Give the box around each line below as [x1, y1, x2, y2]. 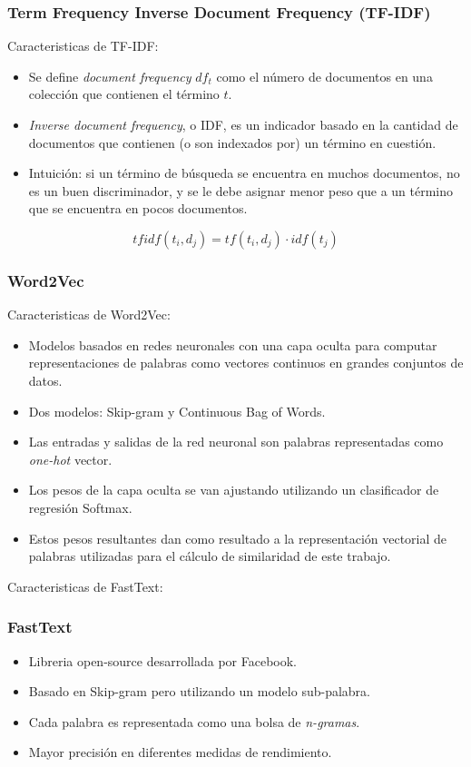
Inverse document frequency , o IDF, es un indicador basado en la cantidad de [28, 115, 458, 133]
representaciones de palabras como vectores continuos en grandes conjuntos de [28, 353, 464, 372]
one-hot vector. [28, 449, 113, 468]
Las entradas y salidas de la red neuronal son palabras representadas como [28, 432, 444, 451]
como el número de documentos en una [216, 66, 433, 85]
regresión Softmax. [28, 497, 132, 516]
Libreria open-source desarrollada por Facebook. [28, 651, 297, 670]
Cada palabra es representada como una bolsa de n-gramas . [28, 712, 360, 731]
